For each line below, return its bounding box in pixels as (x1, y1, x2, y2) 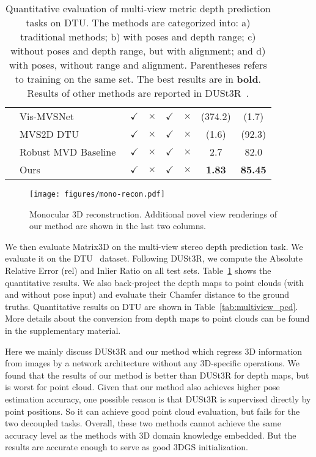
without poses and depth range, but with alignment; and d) (10, 43, 266, 58)
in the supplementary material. (5, 324, 121, 336)
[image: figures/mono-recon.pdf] (29, 190, 165, 198)
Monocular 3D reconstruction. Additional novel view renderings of (29, 207, 277, 220)
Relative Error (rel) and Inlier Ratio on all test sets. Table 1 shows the (5, 264, 271, 277)
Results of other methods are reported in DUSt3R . (27, 86, 249, 100)
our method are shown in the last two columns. (29, 219, 206, 232)
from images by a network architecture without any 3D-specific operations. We (5, 357, 300, 369)
